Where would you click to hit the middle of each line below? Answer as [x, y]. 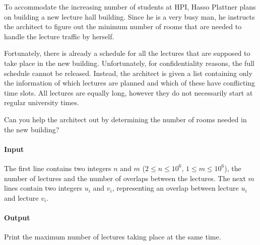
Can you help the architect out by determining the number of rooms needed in [125, 119]
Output [17, 217]
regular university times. [42, 102]
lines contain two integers [43, 188]
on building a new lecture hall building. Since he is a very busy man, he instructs [129, 16]
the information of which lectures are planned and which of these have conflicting [130, 83]
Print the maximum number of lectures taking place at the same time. [113, 237]
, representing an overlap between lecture [175, 188]
